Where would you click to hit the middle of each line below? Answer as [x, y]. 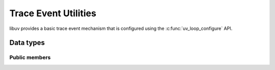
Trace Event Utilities [53, 13]
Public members [30, 57]
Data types [27, 43]
